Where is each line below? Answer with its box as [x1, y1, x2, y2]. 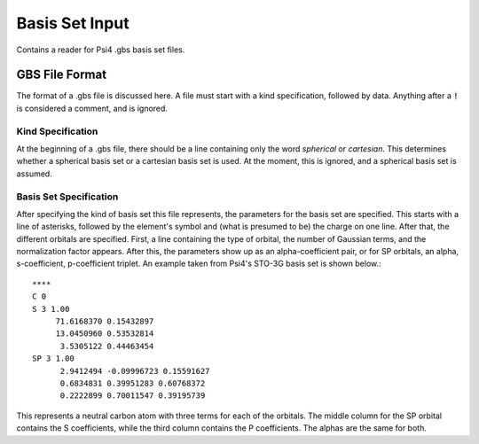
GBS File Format [16, 67, 106, 82]
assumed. [16, 168, 52, 179]
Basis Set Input [16, 13, 130, 33]
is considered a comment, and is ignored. [16, 103, 169, 113]
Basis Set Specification [16, 191, 119, 203]
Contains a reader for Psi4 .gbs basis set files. [16, 44, 185, 55]
